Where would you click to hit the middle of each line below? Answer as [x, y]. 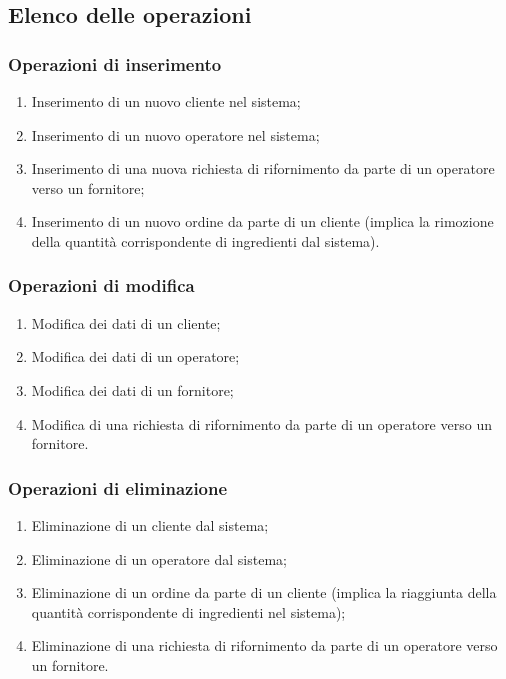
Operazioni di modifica [101, 285]
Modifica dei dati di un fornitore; [132, 389]
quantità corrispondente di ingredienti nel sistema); [188, 611]
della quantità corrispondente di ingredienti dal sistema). [205, 240]
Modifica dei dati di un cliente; [126, 322]
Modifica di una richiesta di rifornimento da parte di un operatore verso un [261, 423]
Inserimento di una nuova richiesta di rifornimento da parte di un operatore [263, 168]
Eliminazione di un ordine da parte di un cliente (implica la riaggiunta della [264, 592]
